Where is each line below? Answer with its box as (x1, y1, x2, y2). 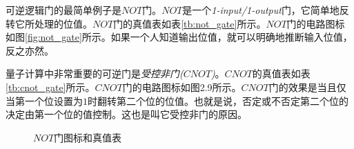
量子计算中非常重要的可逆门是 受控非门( (6, 66, 184, 81)
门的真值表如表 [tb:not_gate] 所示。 (113, 16, 266, 30)
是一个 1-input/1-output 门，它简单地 (182, 3, 340, 17)
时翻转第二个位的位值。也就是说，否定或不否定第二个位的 (88, 93, 348, 108)
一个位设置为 (24, 93, 83, 108)
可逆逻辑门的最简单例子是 (6, 3, 121, 17)
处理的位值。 (34, 16, 92, 30)
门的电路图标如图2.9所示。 (122, 79, 242, 94)
